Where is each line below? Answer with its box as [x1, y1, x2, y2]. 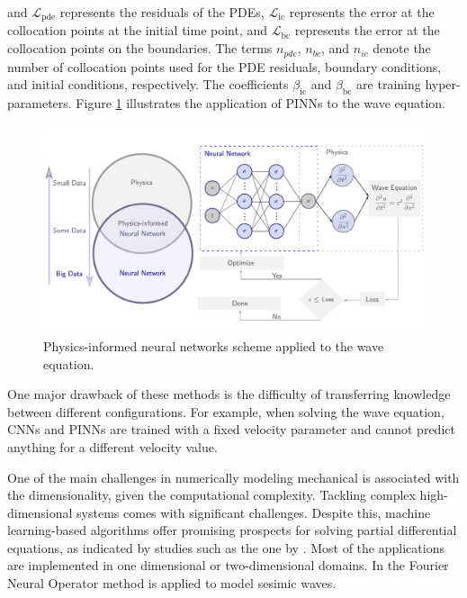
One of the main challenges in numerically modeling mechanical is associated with [7, 467, 460, 486]
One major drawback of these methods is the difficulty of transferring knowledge [7, 385, 451, 403]
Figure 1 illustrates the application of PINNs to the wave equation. [76, 93, 445, 112]
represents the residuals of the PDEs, [59, 3, 265, 21]
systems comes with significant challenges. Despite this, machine [76, 503, 431, 521]
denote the [373, 39, 431, 58]
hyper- [425, 75, 461, 94]
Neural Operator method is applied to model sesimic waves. [7, 574, 337, 593]
